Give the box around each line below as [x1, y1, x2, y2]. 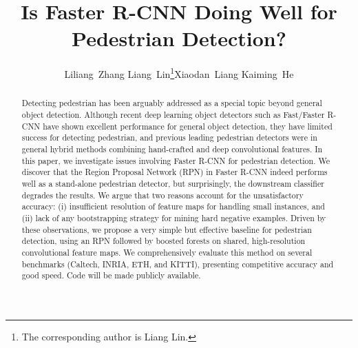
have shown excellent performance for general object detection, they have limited [43, 120, 333, 132]
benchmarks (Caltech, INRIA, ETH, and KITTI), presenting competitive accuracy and [21, 258, 334, 269]
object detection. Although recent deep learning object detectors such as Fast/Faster [21, 109, 325, 121]
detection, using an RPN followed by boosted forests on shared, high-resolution [21, 235, 306, 247]
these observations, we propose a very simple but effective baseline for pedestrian [21, 223, 312, 235]
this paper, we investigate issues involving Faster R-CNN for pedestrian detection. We [21, 154, 330, 166]
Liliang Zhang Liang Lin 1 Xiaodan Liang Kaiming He [64, 65, 294, 81]
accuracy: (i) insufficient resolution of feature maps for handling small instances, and [21, 201, 325, 212]
